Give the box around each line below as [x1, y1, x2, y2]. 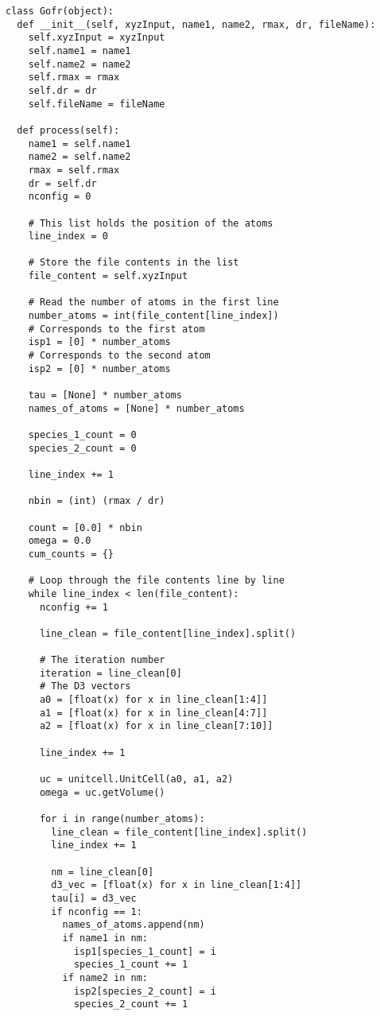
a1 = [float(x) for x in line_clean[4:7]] [39, 707, 268, 719]
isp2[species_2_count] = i [73, 985, 216, 997]
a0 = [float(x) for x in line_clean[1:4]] [39, 694, 268, 706]
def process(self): [17, 124, 120, 136]
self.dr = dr [28, 84, 97, 96]
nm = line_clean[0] [51, 866, 154, 878]
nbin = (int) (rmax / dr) [28, 495, 165, 507]
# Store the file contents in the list [28, 257, 239, 269]
